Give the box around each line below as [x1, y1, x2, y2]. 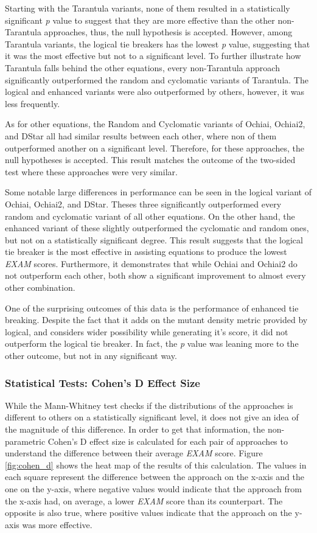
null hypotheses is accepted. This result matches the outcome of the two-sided [5, 153, 296, 166]
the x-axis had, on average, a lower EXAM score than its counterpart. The [5, 494, 283, 507]
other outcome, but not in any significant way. [5, 349, 177, 362]
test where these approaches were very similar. [5, 165, 178, 178]
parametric [5, 434, 46, 447]
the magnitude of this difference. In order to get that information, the [5, 423, 265, 436]
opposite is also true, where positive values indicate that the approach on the [5, 506, 292, 519]
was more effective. [22, 518, 92, 531]
